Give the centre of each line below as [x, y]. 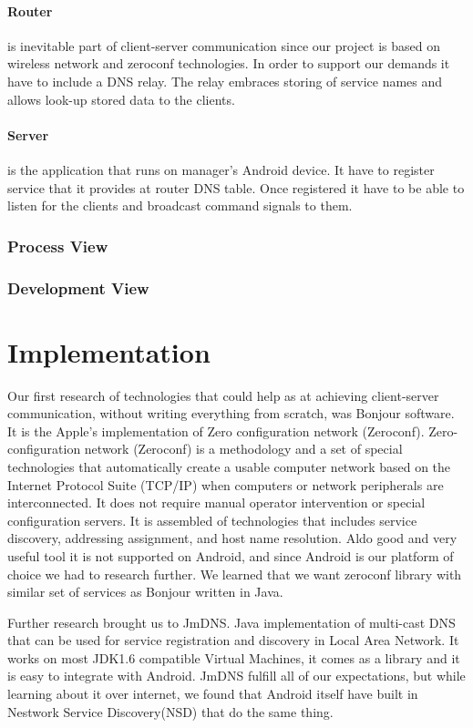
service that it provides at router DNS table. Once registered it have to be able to [236, 187]
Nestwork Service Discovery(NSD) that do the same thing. [170, 711]
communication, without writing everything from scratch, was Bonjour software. [231, 413]
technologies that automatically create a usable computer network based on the [229, 466]
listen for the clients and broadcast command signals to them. [180, 205]
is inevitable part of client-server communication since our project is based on [224, 45]
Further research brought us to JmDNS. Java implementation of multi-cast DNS [231, 622]
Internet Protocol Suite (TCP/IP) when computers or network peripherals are [226, 484]
